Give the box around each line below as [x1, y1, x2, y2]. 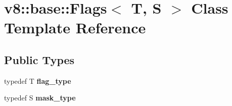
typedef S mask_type [4, 92, 76, 103]
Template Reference [4, 17, 146, 38]
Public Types [4, 51, 75, 67]
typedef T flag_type [4, 75, 71, 86]
